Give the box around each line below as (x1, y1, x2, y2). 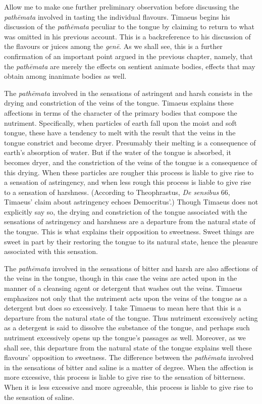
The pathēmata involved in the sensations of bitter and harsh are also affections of (4, 263, 258, 273)
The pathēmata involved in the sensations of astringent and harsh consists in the (4, 87, 252, 98)
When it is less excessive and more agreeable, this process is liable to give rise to (4, 381, 253, 392)
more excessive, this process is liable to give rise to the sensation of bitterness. (4, 372, 246, 382)
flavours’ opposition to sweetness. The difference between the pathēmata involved (4, 352, 254, 363)
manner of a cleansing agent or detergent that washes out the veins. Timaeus (4, 283, 242, 293)
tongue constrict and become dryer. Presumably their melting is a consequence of (4, 137, 256, 147)
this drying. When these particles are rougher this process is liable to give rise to (4, 167, 254, 177)
